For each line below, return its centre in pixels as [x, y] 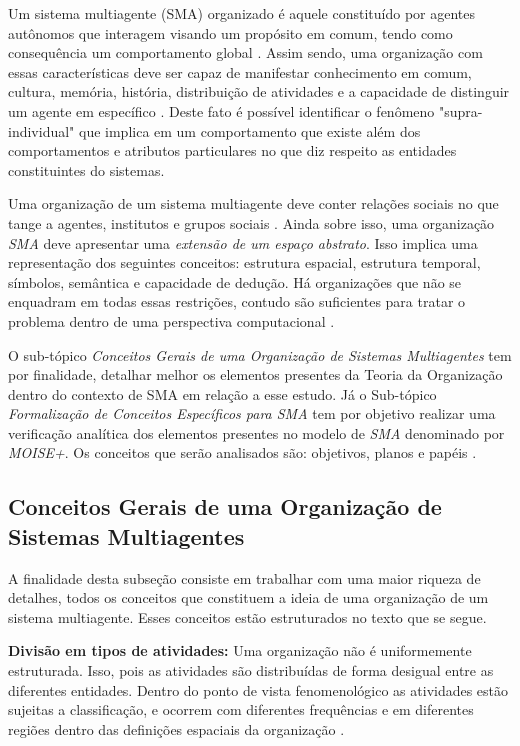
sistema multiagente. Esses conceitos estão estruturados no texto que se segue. [247, 616]
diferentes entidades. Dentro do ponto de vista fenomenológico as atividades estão [258, 689]
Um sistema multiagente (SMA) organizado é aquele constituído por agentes [242, 13]
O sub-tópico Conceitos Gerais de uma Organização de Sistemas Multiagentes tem [260, 354]
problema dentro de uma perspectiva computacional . [171, 320]
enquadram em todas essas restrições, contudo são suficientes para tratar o [237, 301]
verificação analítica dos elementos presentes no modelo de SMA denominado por [256, 432]
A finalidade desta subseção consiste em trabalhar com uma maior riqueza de [244, 577]
